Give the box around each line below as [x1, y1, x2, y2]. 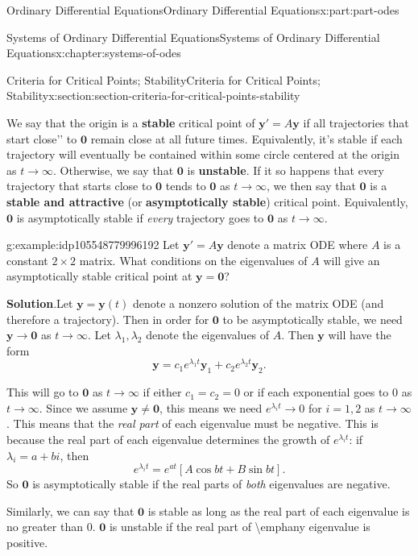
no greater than [6, 518, 83, 535]
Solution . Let [6, 294, 73, 311]
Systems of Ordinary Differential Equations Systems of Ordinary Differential [6, 28, 380, 45]
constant [6, 251, 48, 268]
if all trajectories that [303, 114, 409, 131]
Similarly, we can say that [6, 502, 135, 519]
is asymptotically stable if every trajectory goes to [16, 209, 264, 226]
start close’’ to [6, 130, 77, 147]
